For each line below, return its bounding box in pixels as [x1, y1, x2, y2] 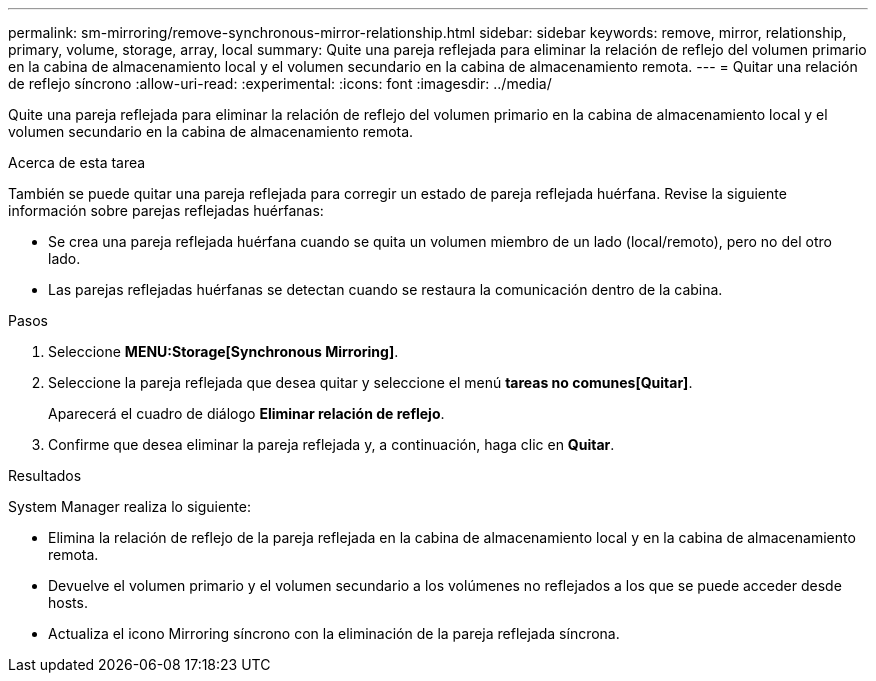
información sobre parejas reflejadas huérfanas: [8, 202, 324, 219]
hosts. [48, 594, 88, 611]
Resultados [8, 467, 82, 484]
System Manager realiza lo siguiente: [8, 498, 251, 515]
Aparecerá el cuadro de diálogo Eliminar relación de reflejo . [48, 405, 445, 422]
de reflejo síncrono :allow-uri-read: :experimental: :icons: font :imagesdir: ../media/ [8, 75, 552, 92]
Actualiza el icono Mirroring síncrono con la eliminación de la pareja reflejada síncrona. [48, 625, 620, 642]
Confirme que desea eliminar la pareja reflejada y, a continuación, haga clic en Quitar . [48, 436, 615, 453]
